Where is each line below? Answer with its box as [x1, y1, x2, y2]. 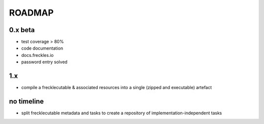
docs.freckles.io [21, 52, 54, 58]
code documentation [21, 45, 64, 51]
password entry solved [21, 59, 68, 65]
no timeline [9, 97, 44, 106]
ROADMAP [9, 7, 54, 18]
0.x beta [9, 26, 35, 34]
